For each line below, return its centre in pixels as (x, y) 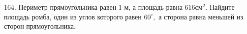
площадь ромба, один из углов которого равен (73, 16)
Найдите (222, 7)
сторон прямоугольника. (40, 26)
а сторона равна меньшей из (201, 16)
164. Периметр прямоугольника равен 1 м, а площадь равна (93, 7)
